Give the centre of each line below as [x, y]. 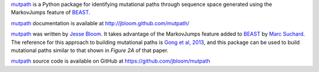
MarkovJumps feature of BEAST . [51, 12]
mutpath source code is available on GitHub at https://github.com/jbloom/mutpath [111, 61]
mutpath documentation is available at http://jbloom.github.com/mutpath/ [100, 23]
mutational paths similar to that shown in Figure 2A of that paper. [89, 50]
